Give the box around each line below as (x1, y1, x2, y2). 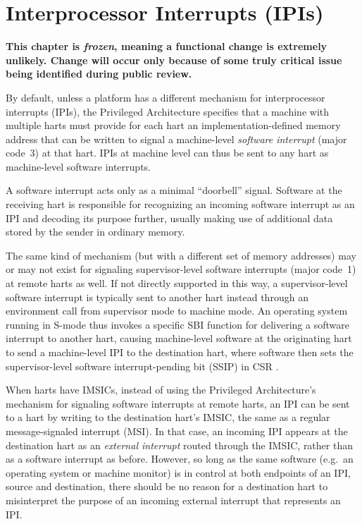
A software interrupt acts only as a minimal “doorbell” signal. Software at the (6, 183, 342, 197)
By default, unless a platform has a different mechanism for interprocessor (6, 90, 325, 104)
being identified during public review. (6, 66, 192, 81)
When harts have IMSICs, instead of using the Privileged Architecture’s (6, 382, 316, 397)
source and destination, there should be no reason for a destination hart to (6, 479, 328, 494)
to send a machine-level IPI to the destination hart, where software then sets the (6, 345, 354, 359)
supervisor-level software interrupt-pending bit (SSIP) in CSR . (6, 358, 279, 373)
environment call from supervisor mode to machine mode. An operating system (6, 303, 348, 318)
